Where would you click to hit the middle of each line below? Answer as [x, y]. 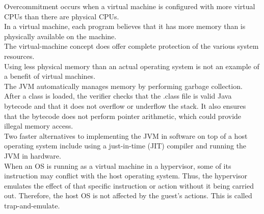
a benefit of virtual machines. [50, 76]
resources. [19, 56]
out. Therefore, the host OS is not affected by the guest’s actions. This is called [128, 195]
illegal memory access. [39, 126]
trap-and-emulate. [32, 205]
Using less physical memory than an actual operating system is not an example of [132, 66]
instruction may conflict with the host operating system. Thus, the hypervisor [126, 176]
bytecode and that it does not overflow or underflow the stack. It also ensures [125, 105]
